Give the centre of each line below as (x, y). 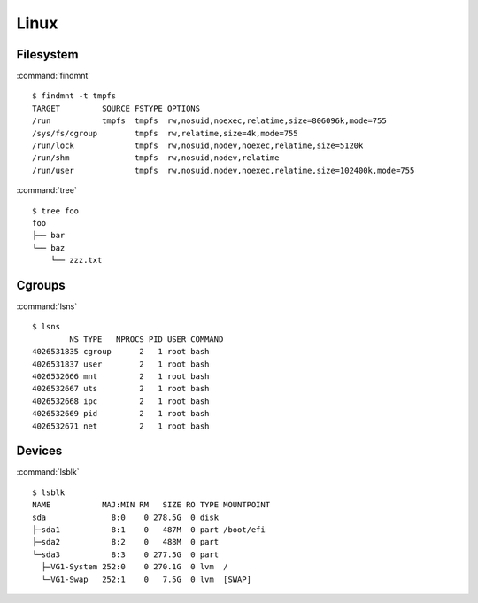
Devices (39, 451)
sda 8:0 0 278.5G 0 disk (126, 517)
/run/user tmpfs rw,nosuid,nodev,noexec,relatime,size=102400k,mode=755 (224, 170)
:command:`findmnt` (54, 76)
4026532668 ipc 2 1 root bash (121, 401)
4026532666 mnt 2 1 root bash (121, 376)
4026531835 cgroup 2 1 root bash (121, 352)
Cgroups (41, 285)
